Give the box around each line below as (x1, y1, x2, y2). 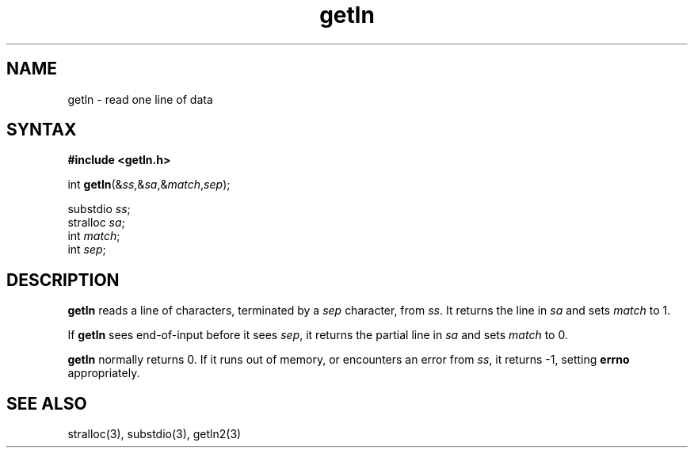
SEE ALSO (6, 393, 87, 414)
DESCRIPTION (6, 269, 120, 290)
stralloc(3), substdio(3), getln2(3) (67, 427, 242, 441)
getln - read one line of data (67, 92, 213, 106)
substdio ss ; (67, 202, 131, 216)
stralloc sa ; (67, 216, 125, 230)
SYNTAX (6, 120, 77, 140)
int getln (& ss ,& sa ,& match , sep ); (67, 177, 231, 192)
